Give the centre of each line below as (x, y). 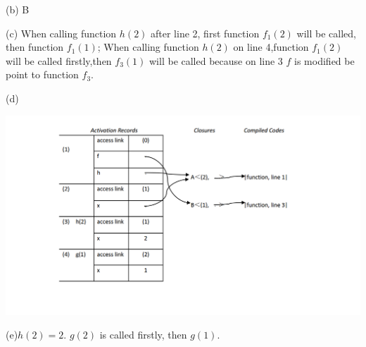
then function (35, 47)
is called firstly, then (143, 335)
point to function (42, 74)
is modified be (324, 60)
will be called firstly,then (59, 60)
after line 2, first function (205, 33)
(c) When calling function (61, 33)
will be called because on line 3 (216, 60)
